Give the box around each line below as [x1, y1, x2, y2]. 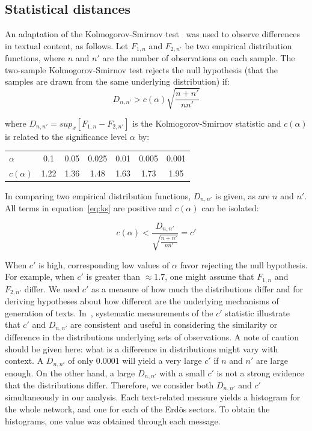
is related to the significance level [5, 130, 127, 142]
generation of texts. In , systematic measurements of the [5, 306, 213, 319]
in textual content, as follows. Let [5, 39, 129, 52]
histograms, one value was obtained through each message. [5, 414, 221, 427]
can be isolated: [201, 202, 259, 214]
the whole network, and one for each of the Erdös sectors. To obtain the [5, 403, 270, 415]
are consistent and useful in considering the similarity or [70, 318, 278, 331]
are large [255, 354, 288, 367]
